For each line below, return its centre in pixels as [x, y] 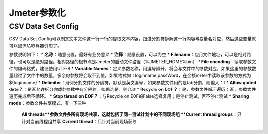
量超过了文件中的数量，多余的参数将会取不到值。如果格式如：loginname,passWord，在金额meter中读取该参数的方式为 [130, 75]
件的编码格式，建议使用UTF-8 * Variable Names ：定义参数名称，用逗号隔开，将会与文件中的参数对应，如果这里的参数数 [133, 68]
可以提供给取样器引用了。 [35, 45]
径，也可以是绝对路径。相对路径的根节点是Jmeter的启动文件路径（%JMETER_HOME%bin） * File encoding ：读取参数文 [133, 61]
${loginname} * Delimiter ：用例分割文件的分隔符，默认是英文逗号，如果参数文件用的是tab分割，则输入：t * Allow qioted [133, 82]
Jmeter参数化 [37, 13]
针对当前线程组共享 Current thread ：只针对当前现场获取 [79, 121]
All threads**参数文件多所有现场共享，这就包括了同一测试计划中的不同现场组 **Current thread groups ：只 [132, 114]
